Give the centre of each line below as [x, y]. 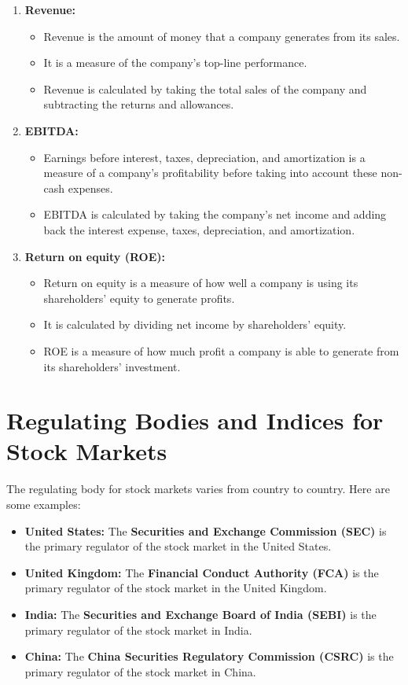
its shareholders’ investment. [112, 366]
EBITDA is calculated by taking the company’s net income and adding [215, 214]
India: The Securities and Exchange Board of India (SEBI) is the [200, 614]
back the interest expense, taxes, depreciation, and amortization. [199, 229]
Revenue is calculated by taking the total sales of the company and [205, 88]
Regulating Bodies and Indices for [195, 420]
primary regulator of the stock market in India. [138, 630]
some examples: [44, 504]
